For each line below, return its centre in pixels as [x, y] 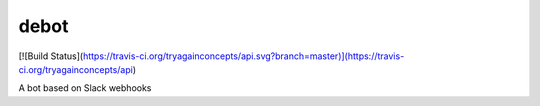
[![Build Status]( [51, 56]
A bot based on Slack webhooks [85, 88]
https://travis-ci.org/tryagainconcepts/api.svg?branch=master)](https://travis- [243, 56]
